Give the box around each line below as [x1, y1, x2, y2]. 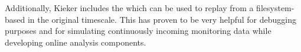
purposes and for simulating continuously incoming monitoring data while [5, 25, 271, 37]
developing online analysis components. [5, 36, 146, 48]
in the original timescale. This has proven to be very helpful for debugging [27, 13, 296, 25]
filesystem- [256, 2, 295, 13]
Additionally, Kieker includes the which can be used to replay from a [5, 2, 254, 13]
